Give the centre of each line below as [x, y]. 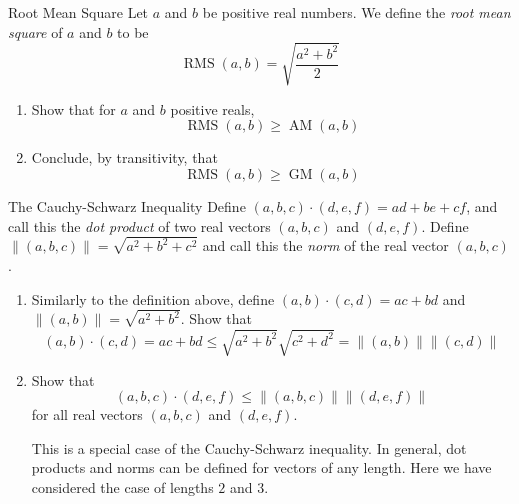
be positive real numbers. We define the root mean [356, 12]
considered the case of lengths [122, 486]
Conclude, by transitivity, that [124, 157]
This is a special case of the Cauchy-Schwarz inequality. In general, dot [249, 447]
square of [35, 31]
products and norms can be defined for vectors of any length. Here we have [261, 467]
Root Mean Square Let [78, 12]
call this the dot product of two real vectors [139, 225]
